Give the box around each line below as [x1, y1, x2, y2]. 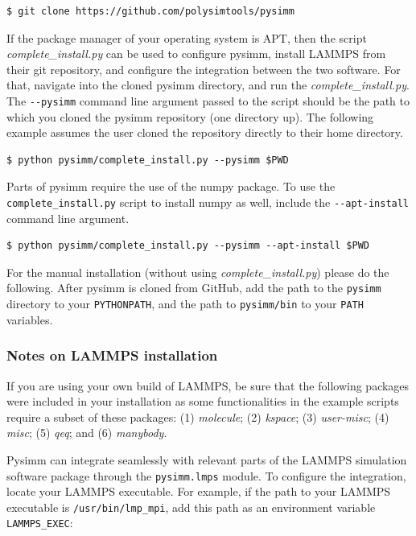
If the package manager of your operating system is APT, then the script [6, 29, 367, 46]
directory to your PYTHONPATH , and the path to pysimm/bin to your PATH [6, 295, 364, 312]
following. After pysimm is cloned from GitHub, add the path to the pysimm [6, 279, 381, 296]
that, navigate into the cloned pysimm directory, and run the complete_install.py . [6, 76, 410, 93]
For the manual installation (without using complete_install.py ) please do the [6, 263, 389, 280]
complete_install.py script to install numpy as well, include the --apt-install [6, 194, 410, 210]
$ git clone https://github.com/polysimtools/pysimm [6, 6, 294, 17]
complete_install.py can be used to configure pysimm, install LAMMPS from [6, 45, 386, 62]
